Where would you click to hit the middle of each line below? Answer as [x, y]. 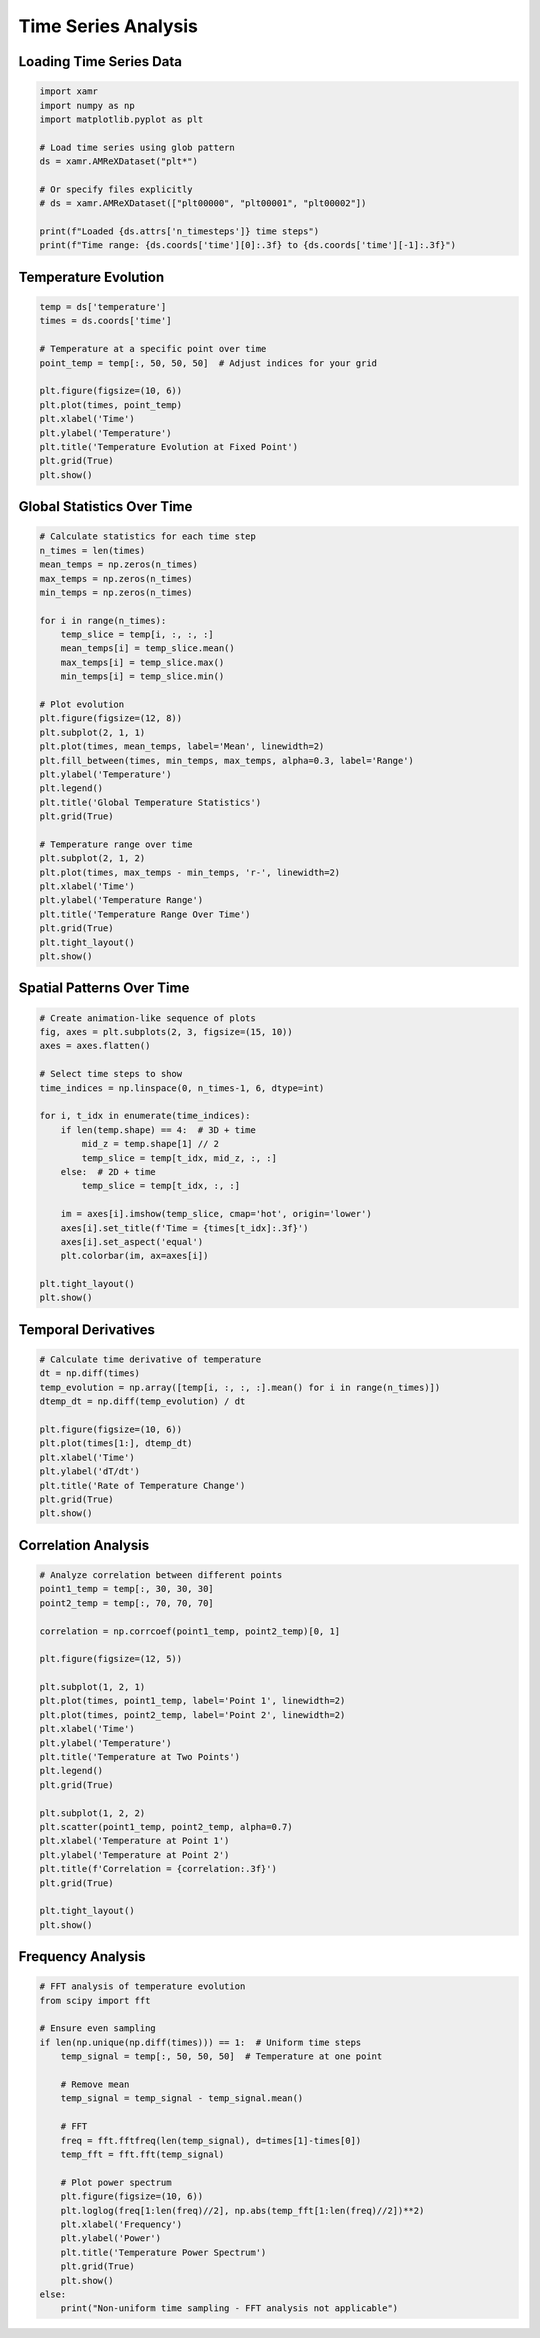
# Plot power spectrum [116, 2182]
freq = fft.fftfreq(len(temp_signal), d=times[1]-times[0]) [211, 2140]
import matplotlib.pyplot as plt [121, 119]
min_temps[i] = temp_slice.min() [142, 676]
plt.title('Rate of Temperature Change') [142, 1485]
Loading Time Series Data [100, 61]
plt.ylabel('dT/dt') [89, 1471]
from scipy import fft [95, 2000]
